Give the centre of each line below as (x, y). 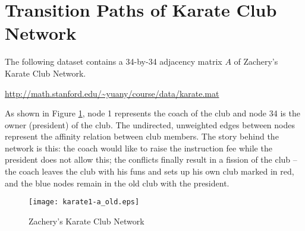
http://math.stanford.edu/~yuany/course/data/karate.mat (112, 93)
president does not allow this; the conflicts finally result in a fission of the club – (151, 159)
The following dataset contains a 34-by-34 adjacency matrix (114, 61)
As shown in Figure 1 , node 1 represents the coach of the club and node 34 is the (152, 113)
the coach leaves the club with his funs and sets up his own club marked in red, (150, 171)
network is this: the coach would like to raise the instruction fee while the (139, 148)
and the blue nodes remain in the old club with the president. (117, 183)
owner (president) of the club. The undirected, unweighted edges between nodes (150, 124)
